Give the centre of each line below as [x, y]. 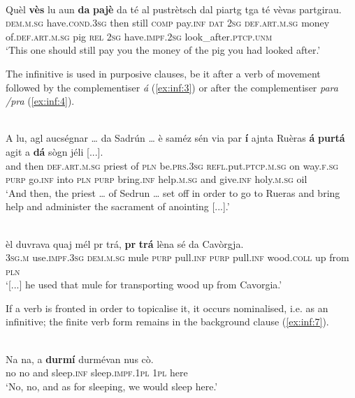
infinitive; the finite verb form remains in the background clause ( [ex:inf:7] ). [167, 322]
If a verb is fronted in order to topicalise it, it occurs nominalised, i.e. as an [167, 308]
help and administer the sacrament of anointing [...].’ [118, 206]
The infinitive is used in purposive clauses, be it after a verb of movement [163, 73]
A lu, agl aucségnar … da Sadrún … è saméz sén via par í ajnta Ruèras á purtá [175, 138]
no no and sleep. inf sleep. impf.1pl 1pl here [97, 373]
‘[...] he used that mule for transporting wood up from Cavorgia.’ [144, 285]
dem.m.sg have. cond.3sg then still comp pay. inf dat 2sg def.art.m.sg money [168, 23]
